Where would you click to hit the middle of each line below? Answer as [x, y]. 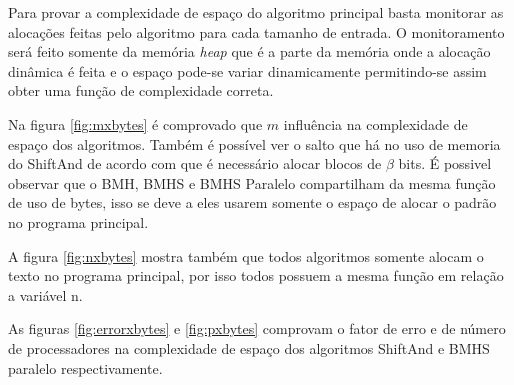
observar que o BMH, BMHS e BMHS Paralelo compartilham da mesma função [252, 182]
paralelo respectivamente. [85, 367]
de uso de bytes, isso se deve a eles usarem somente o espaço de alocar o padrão [252, 202]
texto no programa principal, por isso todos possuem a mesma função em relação [256, 275]
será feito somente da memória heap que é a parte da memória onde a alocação [249, 51]
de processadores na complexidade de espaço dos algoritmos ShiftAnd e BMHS [249, 347]
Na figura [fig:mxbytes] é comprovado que [135, 123]
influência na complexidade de [375, 123]
